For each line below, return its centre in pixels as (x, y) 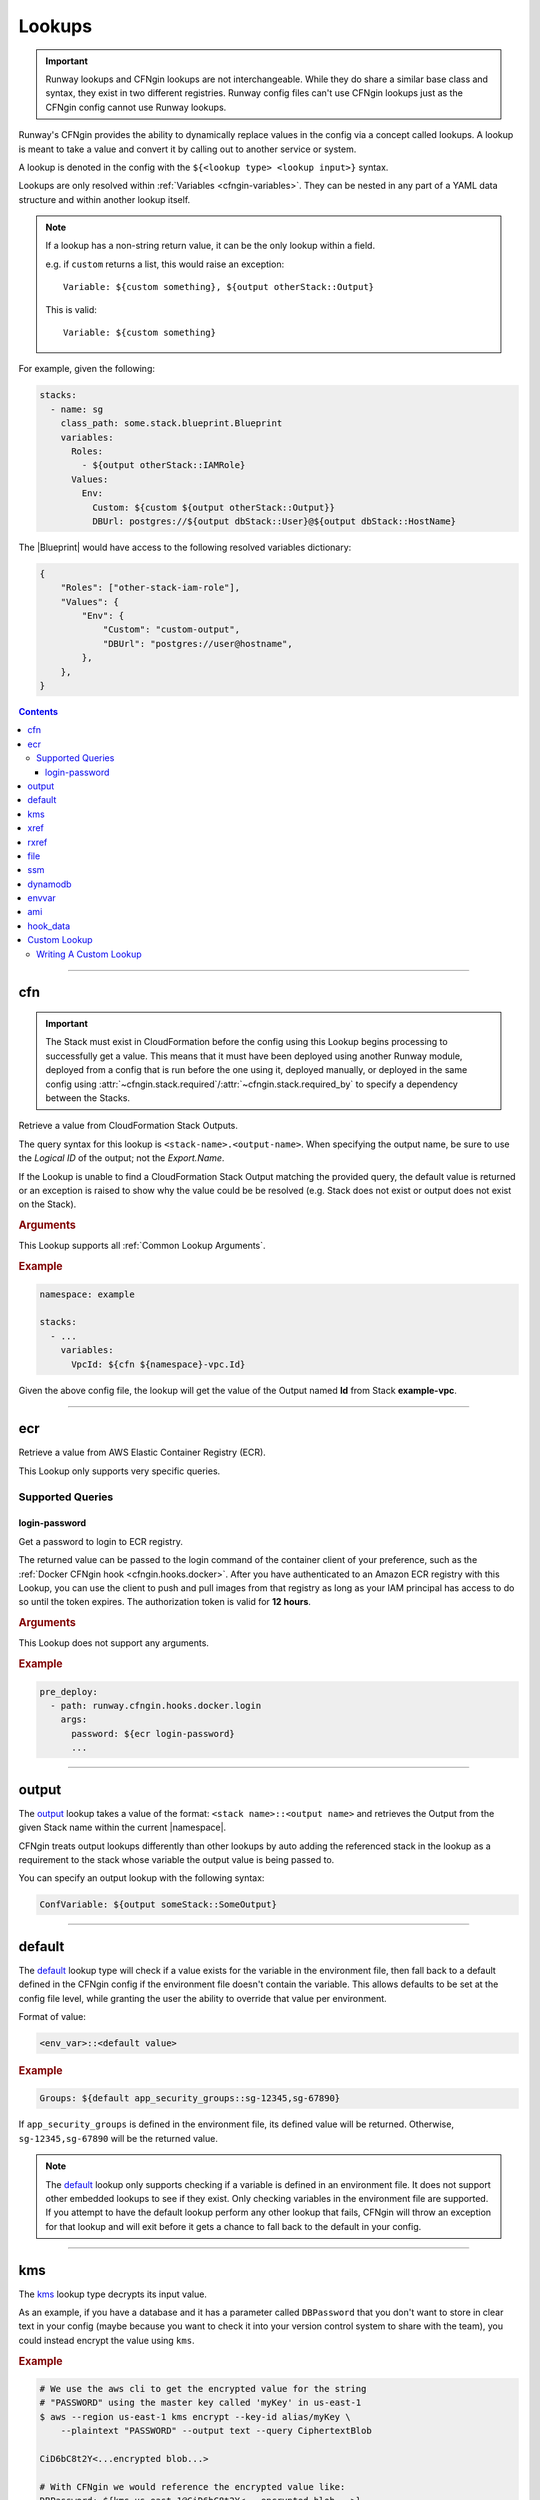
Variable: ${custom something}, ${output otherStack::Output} (219, 287)
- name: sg (77, 409)
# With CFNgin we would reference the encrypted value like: (192, 2486)
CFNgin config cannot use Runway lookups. (136, 107)
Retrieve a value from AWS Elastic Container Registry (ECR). (142, 1452)
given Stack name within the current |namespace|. (122, 1827)
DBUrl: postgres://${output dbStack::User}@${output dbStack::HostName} (274, 521)
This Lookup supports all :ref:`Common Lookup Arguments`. (142, 1246)
